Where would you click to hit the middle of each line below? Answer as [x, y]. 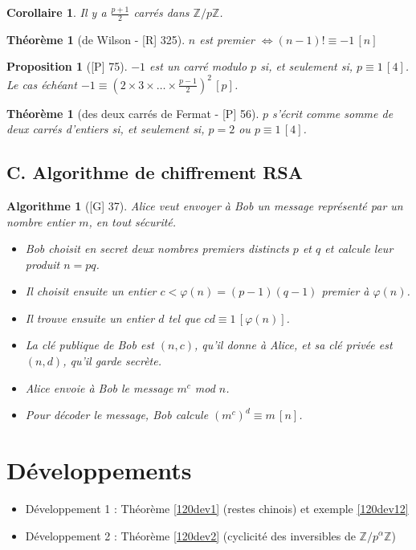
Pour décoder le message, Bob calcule [117, 415]
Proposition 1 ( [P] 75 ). [67, 66]
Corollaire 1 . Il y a [57, 12]
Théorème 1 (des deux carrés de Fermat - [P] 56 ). [133, 113]
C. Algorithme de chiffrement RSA [155, 172]
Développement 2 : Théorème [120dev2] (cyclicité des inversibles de [190, 535]
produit [43, 264]
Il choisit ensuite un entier [91, 291]
